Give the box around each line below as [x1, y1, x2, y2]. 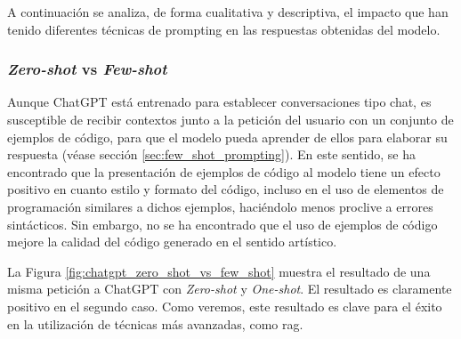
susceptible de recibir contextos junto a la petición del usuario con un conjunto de [7, 110, 454, 128]
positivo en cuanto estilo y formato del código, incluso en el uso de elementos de [7, 180, 444, 198]
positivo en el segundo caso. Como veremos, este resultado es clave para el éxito [7, 296, 442, 315]
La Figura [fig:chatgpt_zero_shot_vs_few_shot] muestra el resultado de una [7, 262, 431, 280]
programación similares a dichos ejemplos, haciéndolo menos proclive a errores [7, 197, 433, 215]
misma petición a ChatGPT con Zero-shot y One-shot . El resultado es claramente [7, 279, 452, 298]
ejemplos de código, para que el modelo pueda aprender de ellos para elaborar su [7, 127, 448, 146]
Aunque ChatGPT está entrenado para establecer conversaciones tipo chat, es [7, 93, 432, 111]
